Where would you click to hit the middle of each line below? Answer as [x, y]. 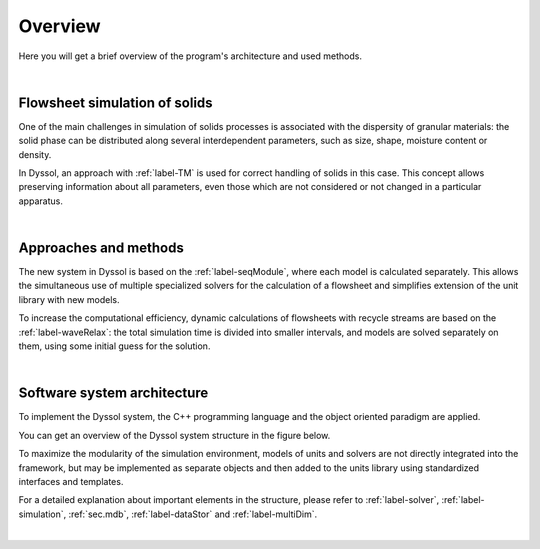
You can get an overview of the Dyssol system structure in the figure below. [174, 435]
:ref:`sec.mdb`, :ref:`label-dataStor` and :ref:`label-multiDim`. [193, 514]
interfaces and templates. [71, 481]
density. [35, 154]
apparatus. [41, 201]
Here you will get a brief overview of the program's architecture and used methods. [190, 56]
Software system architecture [113, 393]
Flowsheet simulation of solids [116, 102]
